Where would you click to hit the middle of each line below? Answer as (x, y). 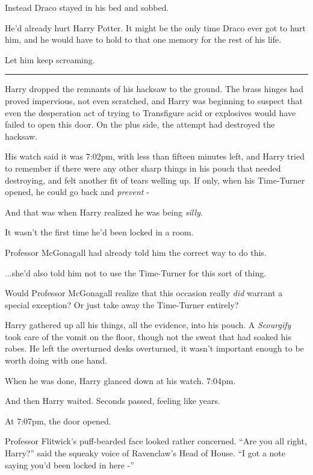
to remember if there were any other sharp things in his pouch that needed (143, 168)
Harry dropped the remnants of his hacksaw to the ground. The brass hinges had (154, 89)
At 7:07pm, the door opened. (58, 421)
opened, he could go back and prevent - (77, 192)
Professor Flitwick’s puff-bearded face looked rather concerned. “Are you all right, (156, 441)
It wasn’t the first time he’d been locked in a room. (99, 232)
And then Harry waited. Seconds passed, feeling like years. (113, 401)
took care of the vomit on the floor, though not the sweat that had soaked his (148, 336)
